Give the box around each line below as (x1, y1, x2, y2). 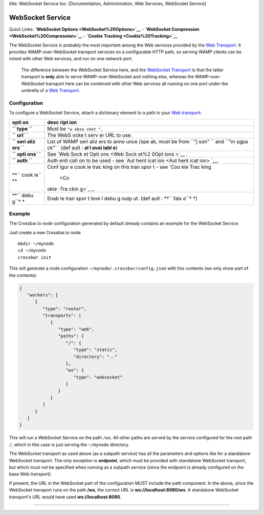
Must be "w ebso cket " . (47, 125, 103, 132)
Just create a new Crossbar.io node (9, 229, 81, 235)
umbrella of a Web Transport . (21, 88, 81, 93)
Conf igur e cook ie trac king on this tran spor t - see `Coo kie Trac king (47, 163, 211, 170)
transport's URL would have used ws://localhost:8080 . (9, 494, 122, 500)
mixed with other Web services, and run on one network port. (9, 56, 133, 62)
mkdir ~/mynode (18, 241, 54, 246)
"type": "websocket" (73, 374, 123, 380)
